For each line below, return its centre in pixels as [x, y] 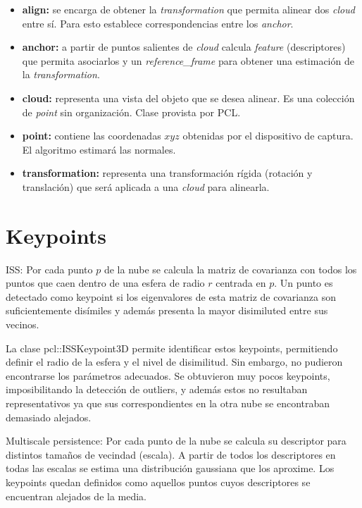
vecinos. [23, 324]
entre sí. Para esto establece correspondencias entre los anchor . [158, 23]
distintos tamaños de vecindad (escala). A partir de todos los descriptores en [171, 454]
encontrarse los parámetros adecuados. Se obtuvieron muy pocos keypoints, [168, 375]
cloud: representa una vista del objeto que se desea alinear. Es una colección [188, 98]
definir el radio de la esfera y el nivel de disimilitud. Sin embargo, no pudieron [174, 362]
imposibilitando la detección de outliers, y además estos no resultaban [157, 389]
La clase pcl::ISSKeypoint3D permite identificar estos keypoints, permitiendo [172, 348]
